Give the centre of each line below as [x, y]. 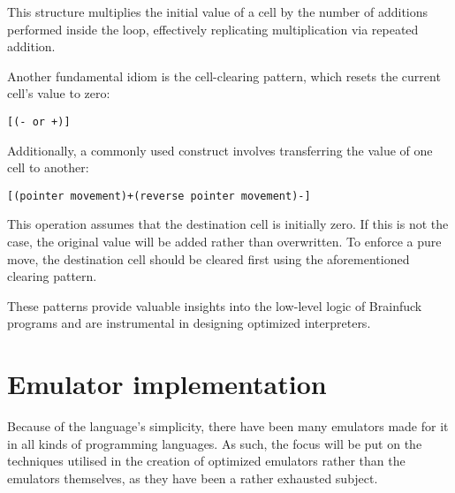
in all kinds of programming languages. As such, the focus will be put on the [215, 443]
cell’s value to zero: [59, 93]
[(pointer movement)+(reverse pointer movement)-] [159, 196]
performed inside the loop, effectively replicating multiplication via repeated [213, 29]
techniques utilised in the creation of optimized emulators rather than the [206, 461]
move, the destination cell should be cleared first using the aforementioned [209, 258]
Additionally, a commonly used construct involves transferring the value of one [220, 150]
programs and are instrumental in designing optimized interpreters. [189, 323]
